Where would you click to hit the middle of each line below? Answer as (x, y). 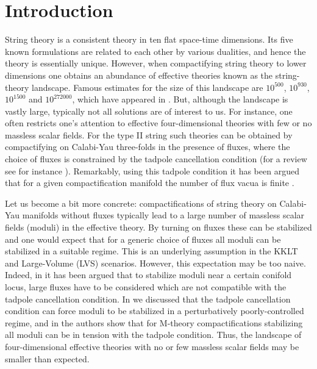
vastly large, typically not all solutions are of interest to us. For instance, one (149, 111)
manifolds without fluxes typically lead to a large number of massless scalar (163, 215)
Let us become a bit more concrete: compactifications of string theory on (141, 203)
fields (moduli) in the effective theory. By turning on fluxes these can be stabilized (158, 227)
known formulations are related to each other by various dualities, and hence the (155, 51)
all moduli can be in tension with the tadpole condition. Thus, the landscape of (153, 335)
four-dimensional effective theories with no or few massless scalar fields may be (152, 346)
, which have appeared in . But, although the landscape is (180, 99)
